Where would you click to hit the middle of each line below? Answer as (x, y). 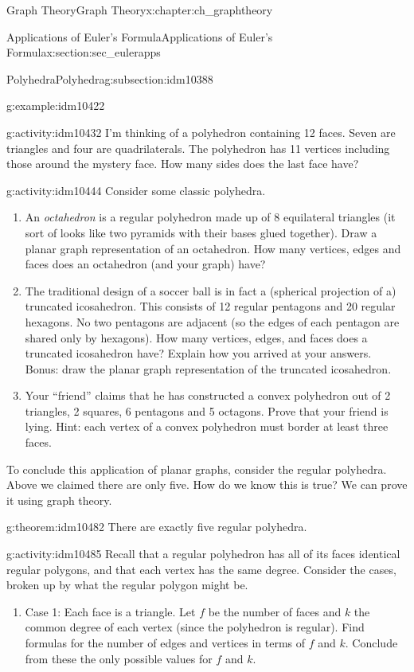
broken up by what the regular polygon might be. (127, 585)
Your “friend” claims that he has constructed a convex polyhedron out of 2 (208, 395)
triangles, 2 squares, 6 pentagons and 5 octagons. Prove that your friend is (207, 410)
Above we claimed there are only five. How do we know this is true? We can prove (207, 484)
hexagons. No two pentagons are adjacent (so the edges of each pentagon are (212, 321)
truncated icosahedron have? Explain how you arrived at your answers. (198, 353)
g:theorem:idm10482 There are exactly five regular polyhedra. (157, 527)
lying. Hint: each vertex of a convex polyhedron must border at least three (207, 426)
